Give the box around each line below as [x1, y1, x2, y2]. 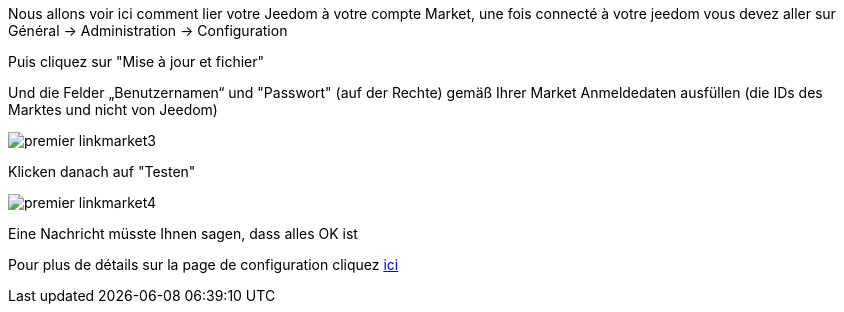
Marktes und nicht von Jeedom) [8, 101, 218, 118]
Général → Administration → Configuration [8, 22, 288, 39]
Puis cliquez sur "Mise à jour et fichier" [8, 53, 265, 70]
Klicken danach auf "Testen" [8, 163, 196, 180]
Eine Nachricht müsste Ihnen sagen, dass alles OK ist [8, 225, 358, 242]
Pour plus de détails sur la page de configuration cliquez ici [8, 256, 399, 273]
